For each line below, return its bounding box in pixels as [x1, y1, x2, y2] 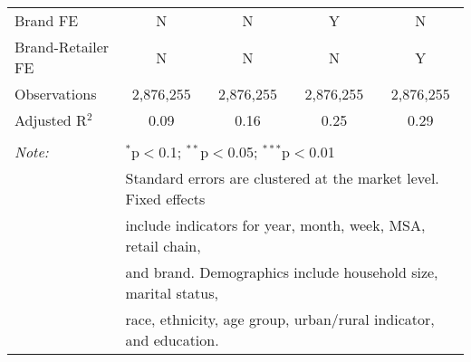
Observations [14, 83, 97, 104]
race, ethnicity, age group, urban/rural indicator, [125, 309, 435, 329]
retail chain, [125, 235, 201, 256]
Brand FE [14, 10, 79, 31]
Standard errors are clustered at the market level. [125, 167, 439, 188]
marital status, [125, 282, 218, 303]
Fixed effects [125, 188, 206, 209]
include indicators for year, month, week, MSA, [125, 214, 426, 235]
